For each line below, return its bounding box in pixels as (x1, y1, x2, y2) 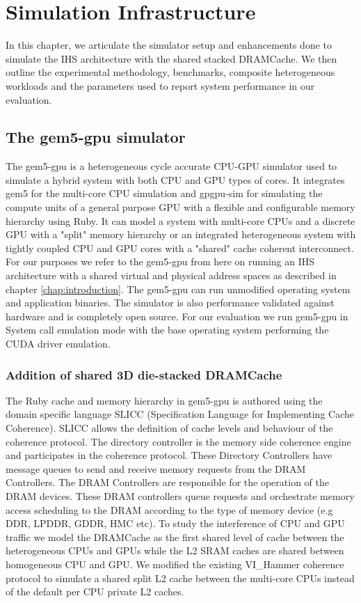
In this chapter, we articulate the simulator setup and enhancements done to (6, 38, 332, 52)
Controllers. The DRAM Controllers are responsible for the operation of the (6, 475, 329, 490)
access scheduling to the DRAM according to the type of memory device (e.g (6, 502, 333, 517)
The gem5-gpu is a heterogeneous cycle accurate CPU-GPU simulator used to (6, 159, 337, 173)
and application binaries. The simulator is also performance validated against (6, 295, 335, 310)
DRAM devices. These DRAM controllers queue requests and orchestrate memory (6, 488, 355, 503)
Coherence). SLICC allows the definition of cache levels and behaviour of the (6, 421, 333, 435)
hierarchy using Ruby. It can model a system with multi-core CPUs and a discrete (6, 213, 355, 228)
